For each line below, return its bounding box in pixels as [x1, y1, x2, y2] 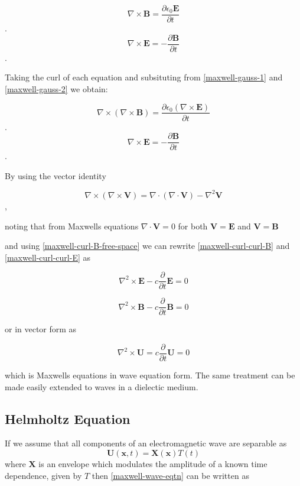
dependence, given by [5, 469, 82, 481]
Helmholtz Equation [5, 409, 131, 427]
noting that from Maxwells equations [5, 219, 139, 232]
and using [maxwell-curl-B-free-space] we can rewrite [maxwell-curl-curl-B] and [5, 239, 290, 252]
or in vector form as [5, 323, 77, 335]
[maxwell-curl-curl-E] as [5, 251, 91, 263]
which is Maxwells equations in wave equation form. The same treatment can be [5, 369, 295, 381]
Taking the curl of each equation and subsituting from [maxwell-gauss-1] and [5, 71, 283, 83]
